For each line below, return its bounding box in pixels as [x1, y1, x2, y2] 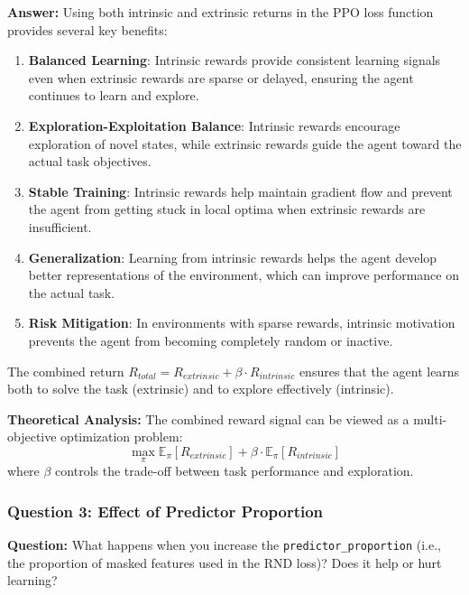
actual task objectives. [28, 152, 152, 171]
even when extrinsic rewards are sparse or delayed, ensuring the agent [28, 68, 414, 87]
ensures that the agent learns [299, 361, 460, 380]
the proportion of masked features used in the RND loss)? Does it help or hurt [7, 553, 442, 572]
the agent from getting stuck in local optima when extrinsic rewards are [28, 200, 426, 218]
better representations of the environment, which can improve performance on [28, 265, 459, 284]
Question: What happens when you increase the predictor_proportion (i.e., [7, 535, 442, 553]
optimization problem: [60, 427, 183, 446]
